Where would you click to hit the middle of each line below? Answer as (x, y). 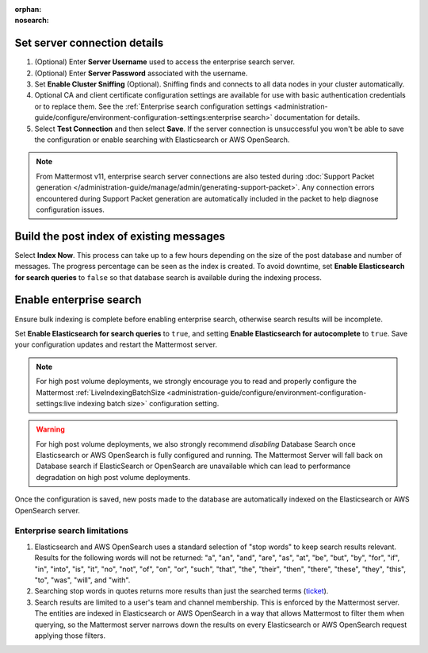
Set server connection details (89, 43)
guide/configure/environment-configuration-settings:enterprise (138, 117)
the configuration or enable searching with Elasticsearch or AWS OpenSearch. (162, 140)
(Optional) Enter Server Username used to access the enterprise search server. (165, 62)
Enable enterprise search (78, 300)
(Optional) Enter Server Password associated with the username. (141, 73)
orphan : (28, 9)
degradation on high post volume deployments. (113, 477)
